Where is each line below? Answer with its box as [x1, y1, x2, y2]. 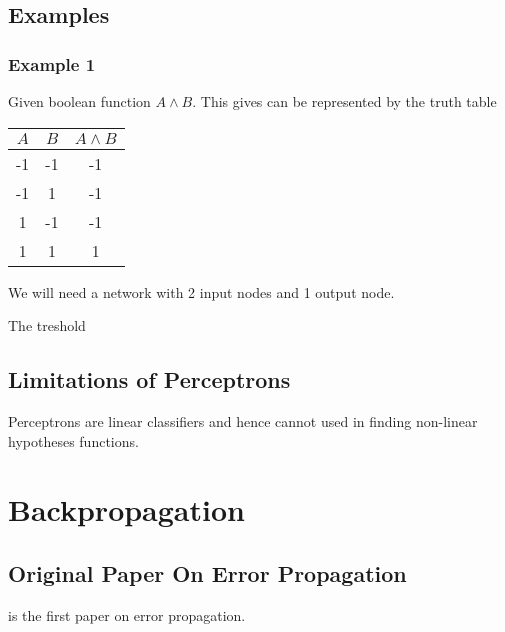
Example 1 [8, 51, 96, 76]
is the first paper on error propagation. [8, 604, 246, 625]
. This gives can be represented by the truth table [192, 91, 497, 111]
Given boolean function [8, 91, 151, 111]
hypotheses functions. [8, 430, 139, 451]
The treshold [8, 315, 86, 336]
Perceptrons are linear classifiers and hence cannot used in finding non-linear [8, 410, 478, 431]
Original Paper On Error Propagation [8, 557, 407, 588]
